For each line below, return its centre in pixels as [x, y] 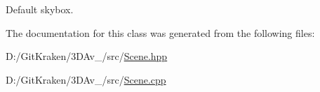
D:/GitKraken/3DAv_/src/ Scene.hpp [87, 56]
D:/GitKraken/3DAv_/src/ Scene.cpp [86, 79]
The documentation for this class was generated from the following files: [160, 32]
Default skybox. [40, 9]
